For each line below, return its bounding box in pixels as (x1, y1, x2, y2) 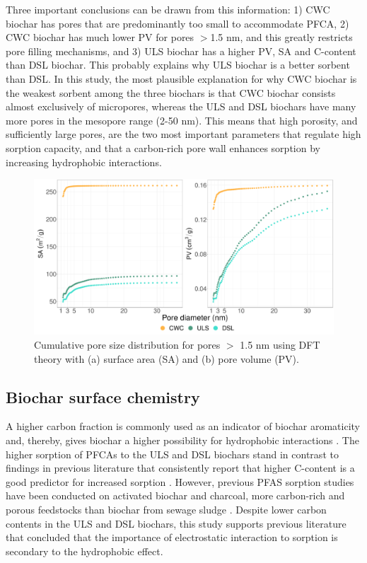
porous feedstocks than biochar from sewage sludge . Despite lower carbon (6, 501, 327, 516)
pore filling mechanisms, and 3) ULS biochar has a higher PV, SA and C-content (6, 43, 356, 58)
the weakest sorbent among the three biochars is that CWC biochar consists (6, 85, 336, 100)
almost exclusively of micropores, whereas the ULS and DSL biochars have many (6, 99, 356, 114)
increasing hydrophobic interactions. (6, 154, 162, 169)
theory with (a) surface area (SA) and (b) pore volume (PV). (34, 351, 299, 366)
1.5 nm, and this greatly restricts (210, 30, 353, 45)
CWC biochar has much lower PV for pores (6, 30, 194, 45)
